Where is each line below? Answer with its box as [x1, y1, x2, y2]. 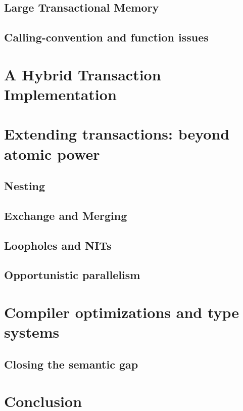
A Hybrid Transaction [4, 64, 161, 84]
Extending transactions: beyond [4, 123, 230, 144]
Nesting [4, 178, 45, 194]
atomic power [4, 143, 100, 164]
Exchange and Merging [4, 207, 127, 223]
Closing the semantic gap [4, 356, 138, 372]
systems [4, 322, 60, 342]
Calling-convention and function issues [4, 29, 209, 45]
